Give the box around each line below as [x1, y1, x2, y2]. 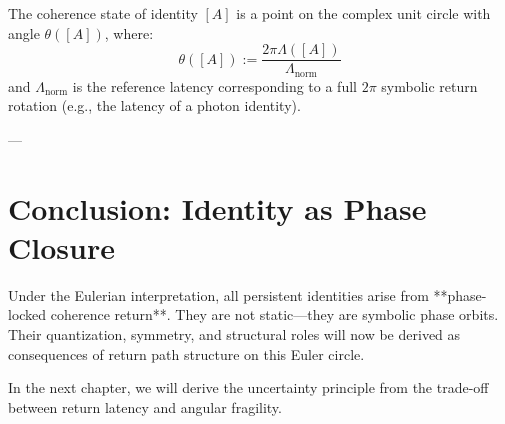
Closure [8, 226, 115, 267]
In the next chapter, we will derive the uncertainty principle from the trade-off [8, 377, 489, 398]
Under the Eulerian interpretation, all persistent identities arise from [8, 284, 429, 305]
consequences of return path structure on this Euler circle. [8, 343, 365, 364]
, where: [104, 22, 154, 43]
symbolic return [381, 75, 478, 96]
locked [8, 304, 47, 325]
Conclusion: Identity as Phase [8, 187, 427, 228]
